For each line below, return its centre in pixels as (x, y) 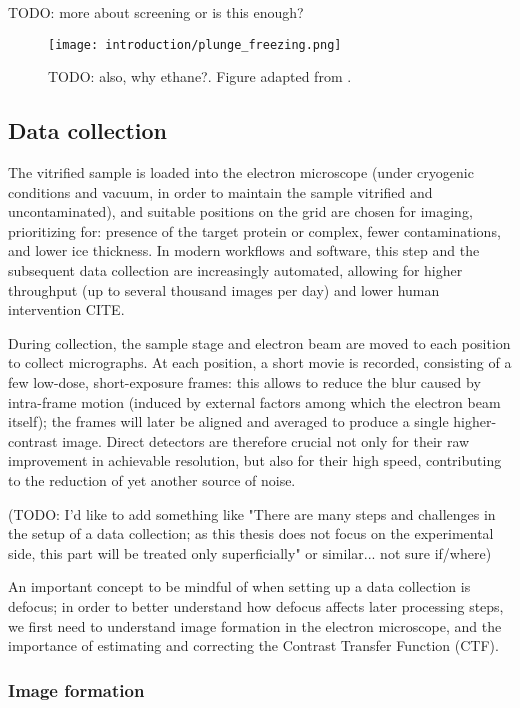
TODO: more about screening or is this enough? (156, 12)
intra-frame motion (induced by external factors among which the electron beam (254, 401)
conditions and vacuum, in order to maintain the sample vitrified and (220, 191)
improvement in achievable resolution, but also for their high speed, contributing (255, 460)
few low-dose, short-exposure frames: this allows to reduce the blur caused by (244, 381)
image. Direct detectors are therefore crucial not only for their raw (266, 440)
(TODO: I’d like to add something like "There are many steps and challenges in (252, 513)
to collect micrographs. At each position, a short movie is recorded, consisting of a (260, 362)
